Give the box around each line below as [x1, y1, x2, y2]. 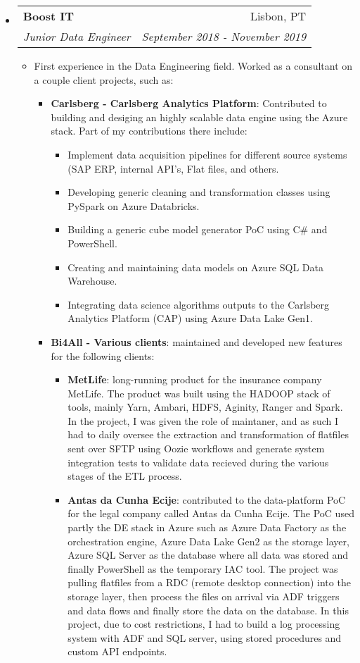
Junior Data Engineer [22, 28, 131, 44]
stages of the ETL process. [67, 469, 182, 483]
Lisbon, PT [250, 8, 307, 24]
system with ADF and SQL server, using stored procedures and [67, 630, 342, 645]
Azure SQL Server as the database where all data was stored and [67, 547, 349, 562]
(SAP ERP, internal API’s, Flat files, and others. [67, 161, 279, 175]
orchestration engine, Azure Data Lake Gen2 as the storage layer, [67, 533, 349, 548]
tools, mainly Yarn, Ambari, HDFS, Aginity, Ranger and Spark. [67, 399, 343, 414]
